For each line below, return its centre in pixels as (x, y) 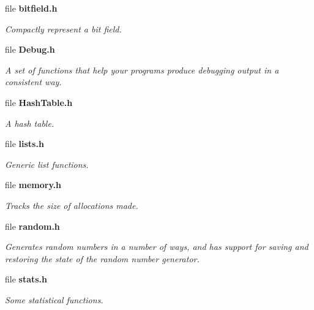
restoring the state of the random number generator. (102, 258)
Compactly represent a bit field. (63, 28)
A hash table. (30, 123)
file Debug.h (30, 49)
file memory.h (33, 185)
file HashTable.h (39, 102)
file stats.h (26, 279)
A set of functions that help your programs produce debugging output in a (142, 70)
